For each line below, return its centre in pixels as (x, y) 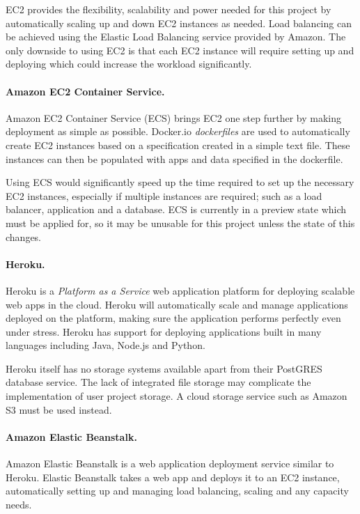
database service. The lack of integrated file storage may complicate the (158, 382)
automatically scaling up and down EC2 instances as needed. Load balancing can (179, 23)
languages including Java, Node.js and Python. (105, 345)
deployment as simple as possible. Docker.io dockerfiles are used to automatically (178, 131)
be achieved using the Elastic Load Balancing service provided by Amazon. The (176, 37)
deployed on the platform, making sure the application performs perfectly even (173, 318)
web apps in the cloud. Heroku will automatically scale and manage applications (177, 304)
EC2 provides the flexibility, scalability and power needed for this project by (169, 9)
